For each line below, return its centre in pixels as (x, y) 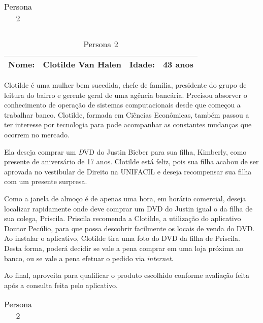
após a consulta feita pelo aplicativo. (61, 285)
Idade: (142, 64)
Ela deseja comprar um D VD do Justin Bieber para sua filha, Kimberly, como (125, 151)
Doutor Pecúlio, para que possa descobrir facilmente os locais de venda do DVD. (129, 228)
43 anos (178, 64)
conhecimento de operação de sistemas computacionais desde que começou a (122, 105)
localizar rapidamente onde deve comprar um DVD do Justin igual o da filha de (128, 208)
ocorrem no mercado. (37, 134)
